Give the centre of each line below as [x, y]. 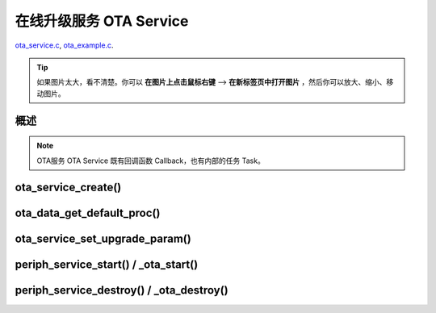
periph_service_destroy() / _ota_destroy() [122, 290]
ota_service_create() [68, 188]
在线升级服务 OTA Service [102, 21]
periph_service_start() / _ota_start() [107, 265]
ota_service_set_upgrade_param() [103, 239]
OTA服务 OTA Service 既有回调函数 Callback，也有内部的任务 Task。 [151, 161]
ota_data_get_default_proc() [88, 213]
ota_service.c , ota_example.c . [64, 45]
